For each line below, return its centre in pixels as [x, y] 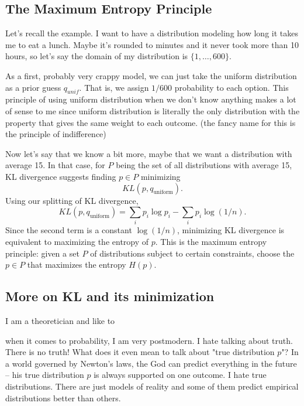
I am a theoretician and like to [60, 321]
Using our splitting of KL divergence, [72, 200]
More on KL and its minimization [110, 296]
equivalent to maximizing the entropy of [77, 242]
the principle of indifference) [56, 134]
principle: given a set [42, 253]
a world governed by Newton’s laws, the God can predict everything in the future [151, 363]
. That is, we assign [114, 87]
